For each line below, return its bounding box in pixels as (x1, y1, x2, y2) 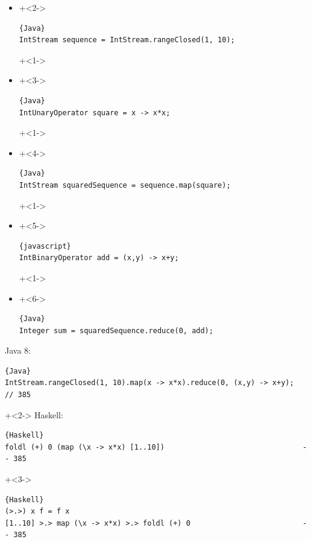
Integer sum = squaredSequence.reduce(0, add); (19, 326, 213, 335)
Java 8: (5, 344, 31, 357)
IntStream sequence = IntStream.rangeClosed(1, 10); (19, 36, 235, 45)
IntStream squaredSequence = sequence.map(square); (19, 180, 231, 190)
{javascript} (19, 241, 71, 250)
